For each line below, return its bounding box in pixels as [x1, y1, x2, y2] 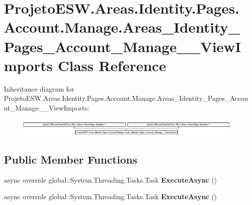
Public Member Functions [4, 152, 137, 167]
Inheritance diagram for [4, 83, 74, 93]
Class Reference [57, 55, 166, 75]
